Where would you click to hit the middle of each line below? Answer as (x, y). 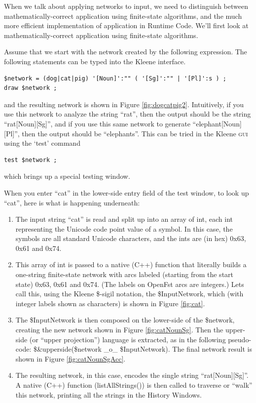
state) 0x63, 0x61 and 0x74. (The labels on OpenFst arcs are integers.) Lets (130, 284)
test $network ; (31, 160)
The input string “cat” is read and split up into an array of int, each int (124, 219)
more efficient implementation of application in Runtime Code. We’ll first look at (126, 25)
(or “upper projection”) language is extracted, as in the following (128, 339)
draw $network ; (31, 88)
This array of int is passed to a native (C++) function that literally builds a (131, 264)
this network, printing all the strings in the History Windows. (109, 394)
